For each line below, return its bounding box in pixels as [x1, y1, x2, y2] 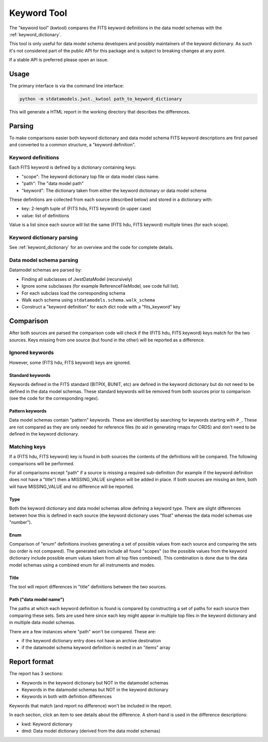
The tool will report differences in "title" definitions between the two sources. [9, 584, 167, 590]
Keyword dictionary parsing [9, 234, 78, 241]
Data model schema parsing [9, 257, 78, 264]
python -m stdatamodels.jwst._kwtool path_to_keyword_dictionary [19, 96, 182, 102]
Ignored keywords [9, 349, 54, 356]
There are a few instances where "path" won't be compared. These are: [9, 628, 156, 634]
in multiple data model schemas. [9, 619, 75, 625]
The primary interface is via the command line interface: [9, 83, 124, 89]
